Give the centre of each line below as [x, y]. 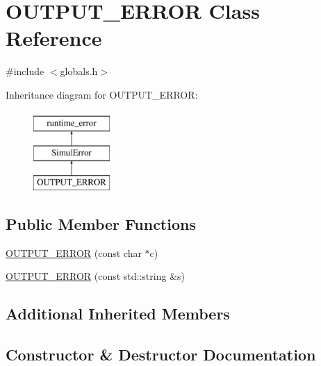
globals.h [79, 71]
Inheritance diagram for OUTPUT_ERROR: [102, 94]
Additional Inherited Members [118, 314]
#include [25, 71]
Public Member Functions [101, 223]
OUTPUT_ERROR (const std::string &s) [95, 276]
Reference [54, 38]
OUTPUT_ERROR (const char [74, 252]
